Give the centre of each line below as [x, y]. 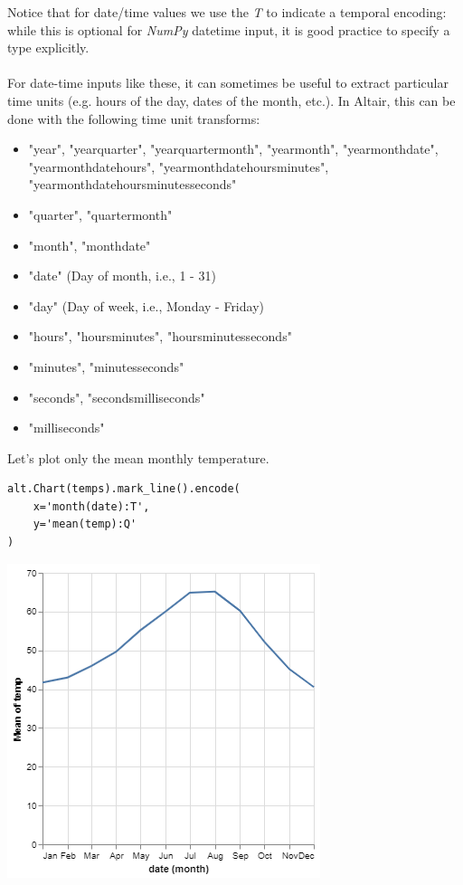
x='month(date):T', [91, 506]
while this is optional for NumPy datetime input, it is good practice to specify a [229, 29]
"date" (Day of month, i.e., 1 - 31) [122, 276]
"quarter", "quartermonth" [100, 214]
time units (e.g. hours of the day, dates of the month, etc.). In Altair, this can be [231, 100]
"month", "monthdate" [90, 245]
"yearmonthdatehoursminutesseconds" [132, 184]
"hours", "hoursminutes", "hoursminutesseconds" [160, 336]
